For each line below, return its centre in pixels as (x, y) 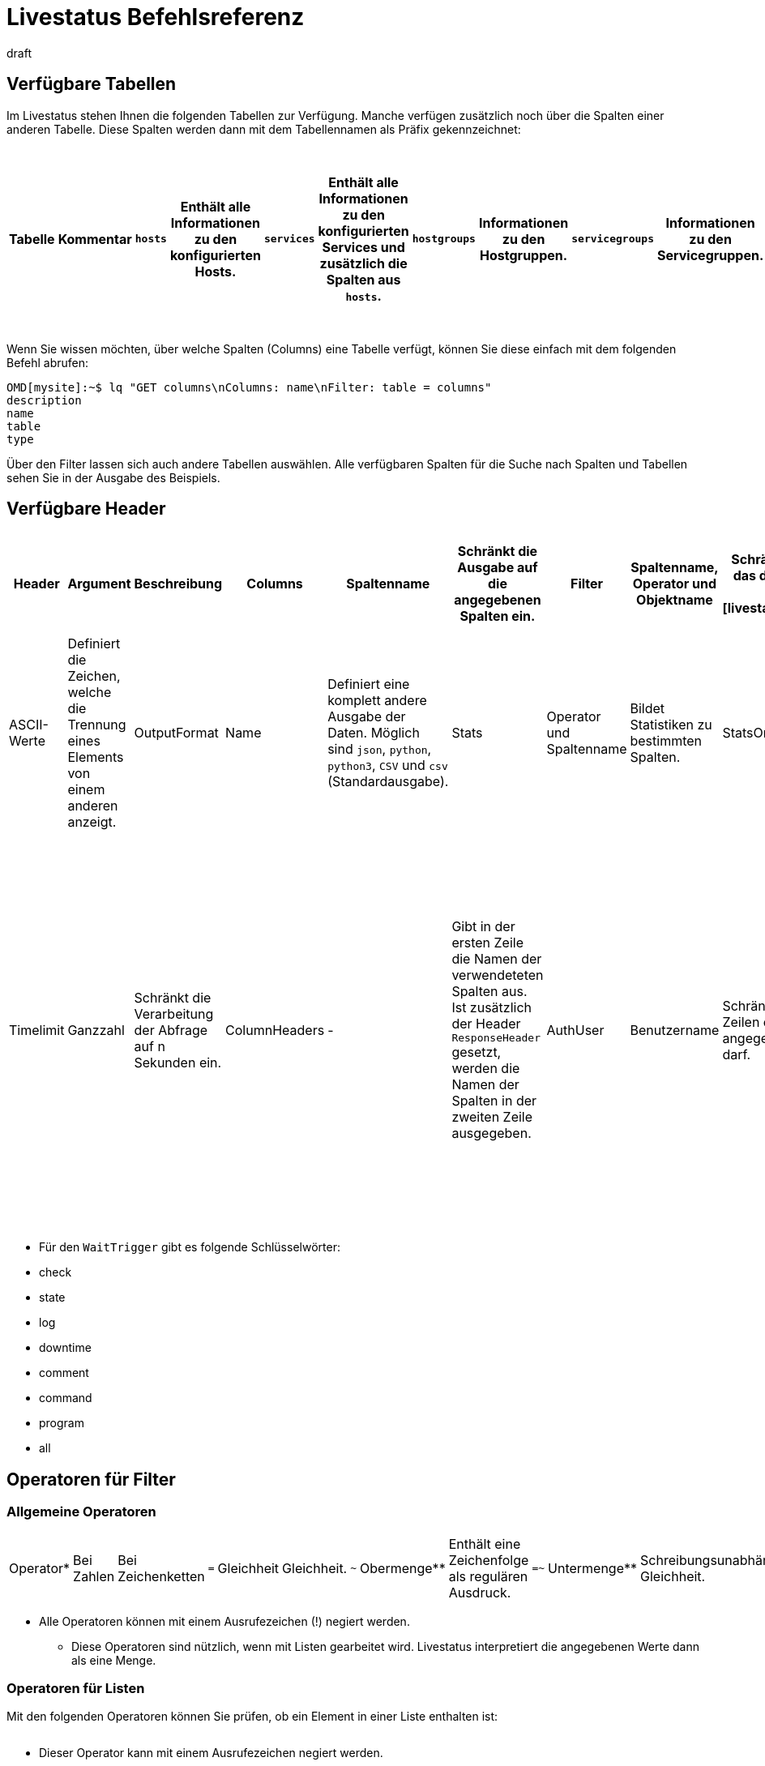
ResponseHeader (496, 1038)
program (62, 1423)
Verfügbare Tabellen (92, 84)
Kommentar (95, 239)
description (44, 400)
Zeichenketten (161, 1576)
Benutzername (675, 1030)
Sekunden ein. (178, 1062)
